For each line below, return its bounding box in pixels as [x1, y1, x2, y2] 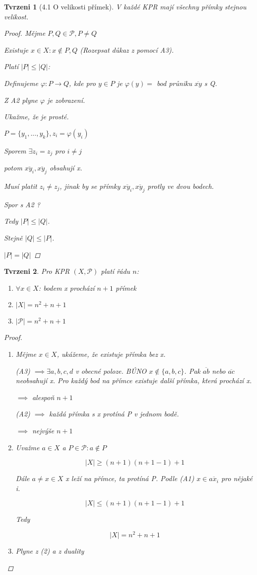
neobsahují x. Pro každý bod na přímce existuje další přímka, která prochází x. [15, 375, 252, 386]
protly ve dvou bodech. [147, 181, 214, 191]
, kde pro [69, 78, 96, 88]
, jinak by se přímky [60, 181, 121, 191]
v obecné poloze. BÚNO [75, 365, 147, 376]
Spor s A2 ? [4, 199, 40, 209]
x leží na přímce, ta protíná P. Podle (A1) [65, 473, 194, 484]
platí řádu [101, 266, 130, 276]
